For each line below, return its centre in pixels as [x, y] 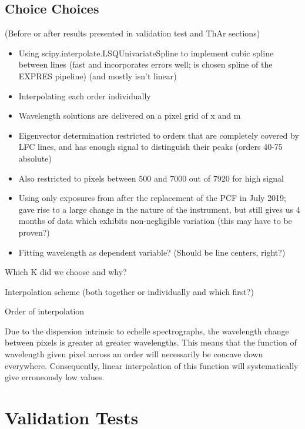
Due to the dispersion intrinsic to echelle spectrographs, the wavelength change [147, 331]
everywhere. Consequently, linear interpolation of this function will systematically [152, 365]
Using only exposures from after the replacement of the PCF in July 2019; [152, 198]
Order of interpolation [45, 311]
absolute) [35, 158]
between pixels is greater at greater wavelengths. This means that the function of [151, 342]
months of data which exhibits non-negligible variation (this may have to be [155, 221]
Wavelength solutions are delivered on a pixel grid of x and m [130, 115]
